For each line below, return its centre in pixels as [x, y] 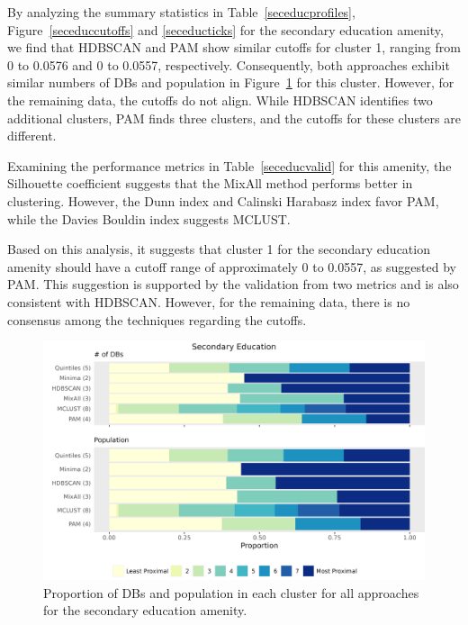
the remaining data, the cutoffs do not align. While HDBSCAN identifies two [220, 100]
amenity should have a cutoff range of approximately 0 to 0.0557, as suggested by [232, 266]
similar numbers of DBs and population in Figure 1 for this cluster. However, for [231, 82]
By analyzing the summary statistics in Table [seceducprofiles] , [181, 12]
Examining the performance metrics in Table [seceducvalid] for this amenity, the [229, 165]
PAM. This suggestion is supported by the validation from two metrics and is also [233, 284]
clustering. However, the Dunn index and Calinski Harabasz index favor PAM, [223, 200]
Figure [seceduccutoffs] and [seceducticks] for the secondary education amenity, [225, 29]
